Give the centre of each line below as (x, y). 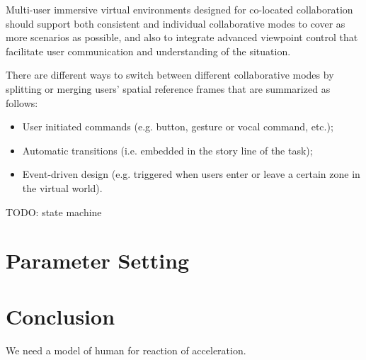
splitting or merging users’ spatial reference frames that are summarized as (168, 88)
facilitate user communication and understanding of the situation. (148, 51)
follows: (22, 102)
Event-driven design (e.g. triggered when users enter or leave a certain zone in (191, 174)
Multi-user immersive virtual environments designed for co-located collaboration (179, 9)
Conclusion (61, 316)
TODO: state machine (54, 212)
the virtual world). (62, 187)
